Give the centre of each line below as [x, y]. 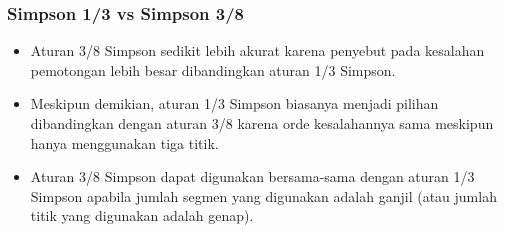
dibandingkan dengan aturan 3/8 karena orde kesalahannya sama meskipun [262, 123]
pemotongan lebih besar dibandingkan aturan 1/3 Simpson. [213, 69]
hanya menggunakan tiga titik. [124, 142]
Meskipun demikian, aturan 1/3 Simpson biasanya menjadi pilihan [234, 103]
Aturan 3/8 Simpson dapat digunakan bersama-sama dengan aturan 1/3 [252, 176]
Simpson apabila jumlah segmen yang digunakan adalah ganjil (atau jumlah [263, 195]
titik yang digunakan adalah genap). [142, 215]
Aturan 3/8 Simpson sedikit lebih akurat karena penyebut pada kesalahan [257, 50]
